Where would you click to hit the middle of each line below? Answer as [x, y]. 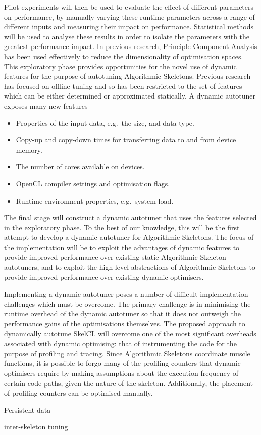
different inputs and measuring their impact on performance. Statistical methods [129, 27]
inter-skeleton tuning [36, 427]
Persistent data [28, 409]
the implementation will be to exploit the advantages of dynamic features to [122, 247]
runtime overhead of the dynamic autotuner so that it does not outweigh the [122, 313]
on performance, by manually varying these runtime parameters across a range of [129, 16]
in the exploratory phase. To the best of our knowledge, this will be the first [122, 227]
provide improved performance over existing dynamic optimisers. [104, 277]
